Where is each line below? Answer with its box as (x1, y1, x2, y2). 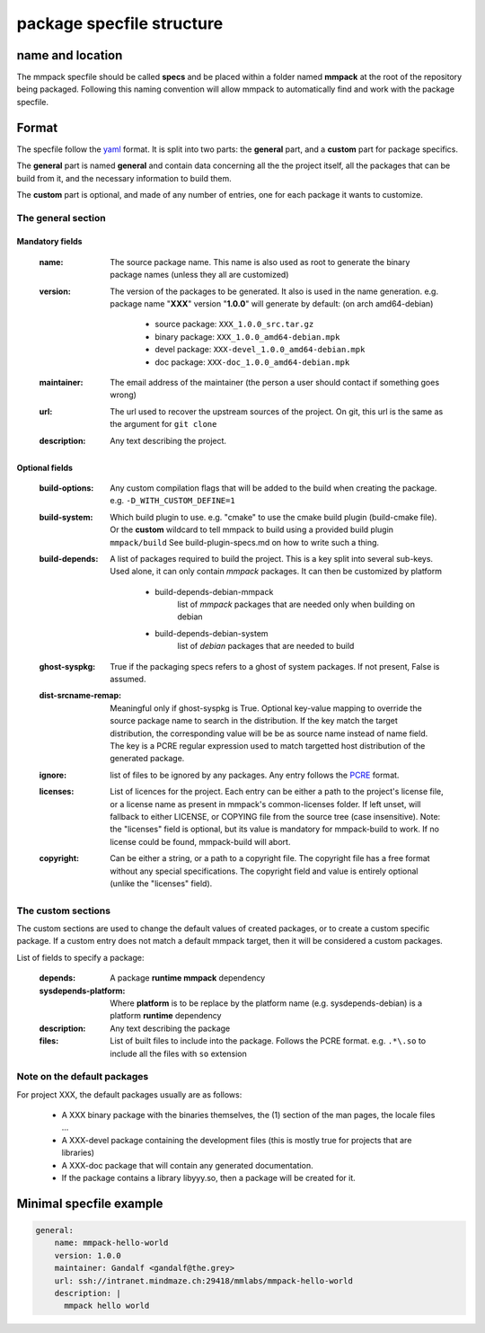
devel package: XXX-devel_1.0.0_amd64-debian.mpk (154, 344, 366, 355)
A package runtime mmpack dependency (110, 973, 266, 983)
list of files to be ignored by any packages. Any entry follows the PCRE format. (110, 769, 400, 780)
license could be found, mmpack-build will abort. (110, 836, 291, 847)
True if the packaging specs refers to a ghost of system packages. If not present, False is (110, 661, 440, 671)
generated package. (110, 753, 185, 764)
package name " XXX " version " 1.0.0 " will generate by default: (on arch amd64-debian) (110, 298, 434, 309)
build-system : (39, 511, 93, 522)
